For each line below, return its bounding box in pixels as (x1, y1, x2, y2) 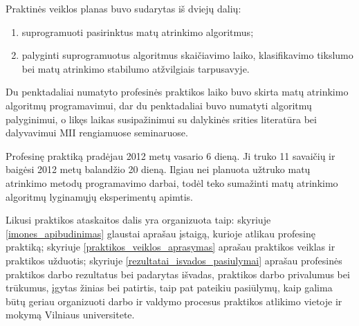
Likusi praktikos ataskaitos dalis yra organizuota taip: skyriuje (6, 212, 271, 227)
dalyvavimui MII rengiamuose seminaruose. (6, 125, 188, 140)
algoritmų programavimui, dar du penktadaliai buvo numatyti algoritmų (6, 98, 312, 112)
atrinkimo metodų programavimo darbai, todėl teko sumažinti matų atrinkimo (6, 175, 338, 190)
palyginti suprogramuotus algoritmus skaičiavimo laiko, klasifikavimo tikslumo (21, 48, 353, 62)
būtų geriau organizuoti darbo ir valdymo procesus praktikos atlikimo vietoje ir (6, 293, 342, 308)
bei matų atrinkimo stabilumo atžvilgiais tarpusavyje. (21, 61, 250, 75)
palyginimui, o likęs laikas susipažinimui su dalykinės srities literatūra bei (6, 111, 317, 126)
